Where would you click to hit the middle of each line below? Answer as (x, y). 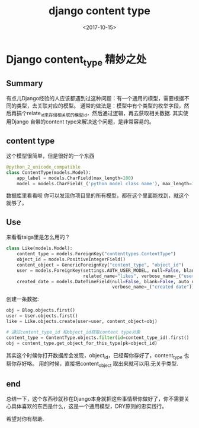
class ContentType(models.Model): (49, 172)
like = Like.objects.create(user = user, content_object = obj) (82, 322)
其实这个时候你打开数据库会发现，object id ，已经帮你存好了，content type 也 (98, 356)
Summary (25, 83)
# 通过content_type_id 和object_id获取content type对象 (73, 332)
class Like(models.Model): (39, 248)
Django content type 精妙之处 (76, 60)
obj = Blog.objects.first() (41, 310)
